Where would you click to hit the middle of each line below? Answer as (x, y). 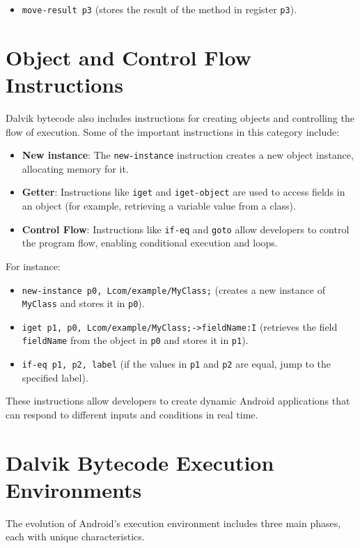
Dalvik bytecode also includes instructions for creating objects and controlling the (180, 117)
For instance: (33, 266)
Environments (74, 489)
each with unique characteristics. (75, 537)
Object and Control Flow (128, 57)
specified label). (55, 377)
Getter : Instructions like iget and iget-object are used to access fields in (183, 192)
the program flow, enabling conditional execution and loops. (150, 243)
